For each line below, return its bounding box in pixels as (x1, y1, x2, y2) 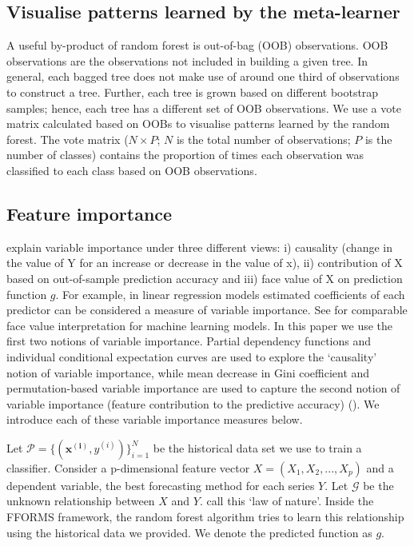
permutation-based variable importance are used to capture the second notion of (6, 380, 400, 397)
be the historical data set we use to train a (153, 439, 362, 456)
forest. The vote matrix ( (6, 130, 129, 147)
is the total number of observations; (176, 130, 351, 147)
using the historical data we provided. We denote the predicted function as (6, 524, 372, 540)
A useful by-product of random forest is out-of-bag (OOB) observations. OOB (6, 37, 388, 54)
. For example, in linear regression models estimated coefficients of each (55, 285, 405, 302)
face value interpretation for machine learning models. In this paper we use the (6, 317, 393, 333)
